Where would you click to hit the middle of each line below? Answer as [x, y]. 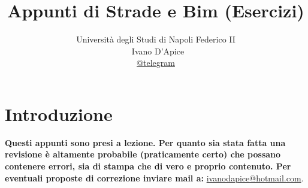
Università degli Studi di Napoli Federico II [156, 39]
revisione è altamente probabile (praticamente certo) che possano [143, 154]
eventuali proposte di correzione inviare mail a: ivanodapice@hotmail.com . [154, 178]
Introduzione [59, 113]
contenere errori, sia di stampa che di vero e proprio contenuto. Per [148, 166]
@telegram [156, 63]
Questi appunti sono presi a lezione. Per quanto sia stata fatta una [145, 142]
